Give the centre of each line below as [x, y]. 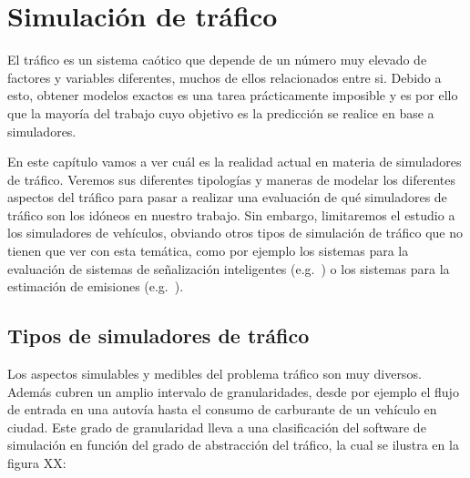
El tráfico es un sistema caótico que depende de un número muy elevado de [217, 60]
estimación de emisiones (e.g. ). [96, 286]
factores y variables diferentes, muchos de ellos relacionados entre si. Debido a [225, 77]
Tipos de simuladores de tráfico [158, 336]
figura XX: [37, 463]
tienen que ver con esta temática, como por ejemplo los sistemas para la [208, 251]
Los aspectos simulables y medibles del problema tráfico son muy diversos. [215, 374]
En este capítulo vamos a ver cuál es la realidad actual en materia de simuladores [235, 162]
